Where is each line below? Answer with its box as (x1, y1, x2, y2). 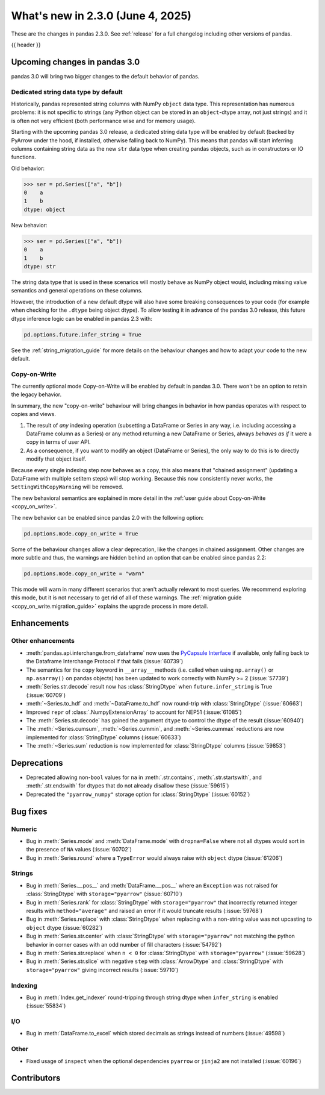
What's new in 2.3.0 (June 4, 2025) (11, 9, 192, 22)
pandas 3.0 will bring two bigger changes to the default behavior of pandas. (11, 72, 200, 80)
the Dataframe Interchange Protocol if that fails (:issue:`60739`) (26, 658, 184, 665)
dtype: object (23, 206, 66, 213)
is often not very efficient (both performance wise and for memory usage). (11, 117, 196, 124)
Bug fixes (11, 806, 48, 816)
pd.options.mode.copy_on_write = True (23, 530, 138, 537)
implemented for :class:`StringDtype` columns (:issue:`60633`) (26, 733, 182, 741)
